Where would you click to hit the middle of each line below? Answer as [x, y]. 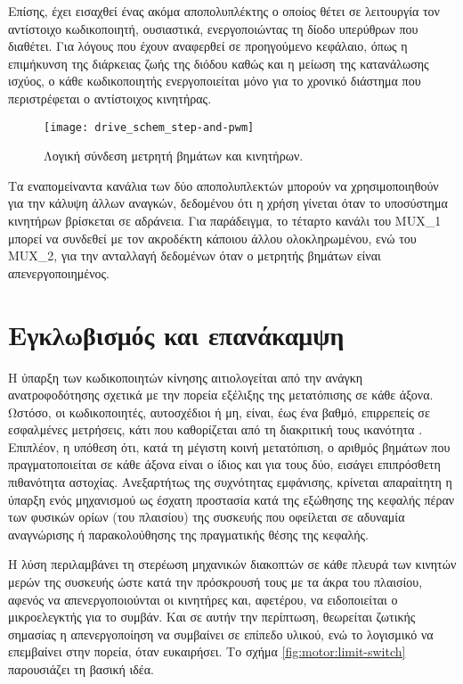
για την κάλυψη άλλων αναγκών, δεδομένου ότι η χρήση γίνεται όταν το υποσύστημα [228, 203]
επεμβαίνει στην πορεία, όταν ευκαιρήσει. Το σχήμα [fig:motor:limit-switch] [207, 651]
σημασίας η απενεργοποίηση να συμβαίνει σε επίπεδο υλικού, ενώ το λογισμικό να [221, 634]
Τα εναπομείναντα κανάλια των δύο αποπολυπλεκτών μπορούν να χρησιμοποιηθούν [223, 185]
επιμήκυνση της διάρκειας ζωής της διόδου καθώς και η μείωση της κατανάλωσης [219, 63]
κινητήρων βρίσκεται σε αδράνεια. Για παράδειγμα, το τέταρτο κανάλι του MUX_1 [225, 220]
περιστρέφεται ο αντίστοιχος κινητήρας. [110, 98]
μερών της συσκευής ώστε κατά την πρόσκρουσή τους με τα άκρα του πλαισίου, [215, 582]
